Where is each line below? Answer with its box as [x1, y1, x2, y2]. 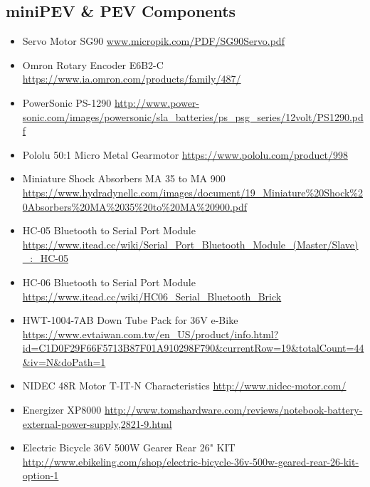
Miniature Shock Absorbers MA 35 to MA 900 [22, 171, 226, 186]
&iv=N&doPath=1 [22, 354, 106, 369]
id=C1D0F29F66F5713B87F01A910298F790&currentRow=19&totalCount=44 [22, 340, 364, 355]
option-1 [22, 468, 59, 483]
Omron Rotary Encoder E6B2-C [22, 57, 164, 72]
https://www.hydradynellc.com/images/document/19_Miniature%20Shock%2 [22, 184, 364, 199]
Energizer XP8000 [22, 402, 102, 417]
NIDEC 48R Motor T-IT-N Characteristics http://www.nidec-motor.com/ [22, 378, 347, 393]
